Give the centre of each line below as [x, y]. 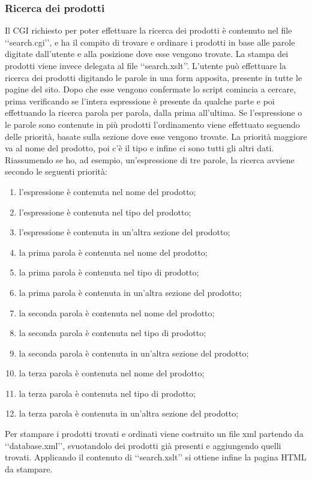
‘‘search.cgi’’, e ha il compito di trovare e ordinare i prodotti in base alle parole [150, 42]
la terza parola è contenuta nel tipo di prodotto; [107, 393]
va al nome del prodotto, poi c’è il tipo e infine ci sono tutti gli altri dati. [139, 148]
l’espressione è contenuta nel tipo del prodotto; [105, 212]
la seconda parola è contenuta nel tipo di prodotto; [112, 333]
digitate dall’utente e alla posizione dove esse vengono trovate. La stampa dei [147, 54]
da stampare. [29, 468]
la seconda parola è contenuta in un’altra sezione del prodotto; [134, 353]
